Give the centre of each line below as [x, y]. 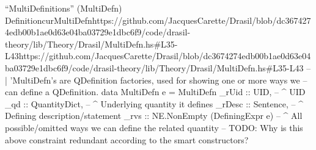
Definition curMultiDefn [49, 20]
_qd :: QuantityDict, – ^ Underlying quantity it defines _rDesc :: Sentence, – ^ [154, 103]
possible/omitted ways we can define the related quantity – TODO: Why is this [154, 127]
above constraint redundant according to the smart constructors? [127, 139]
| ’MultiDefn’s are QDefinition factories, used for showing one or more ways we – [156, 80]
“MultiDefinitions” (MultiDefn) [64, 8]
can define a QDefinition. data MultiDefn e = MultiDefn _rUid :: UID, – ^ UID [155, 92]
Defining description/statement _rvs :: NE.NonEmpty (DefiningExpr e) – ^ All [154, 116]
